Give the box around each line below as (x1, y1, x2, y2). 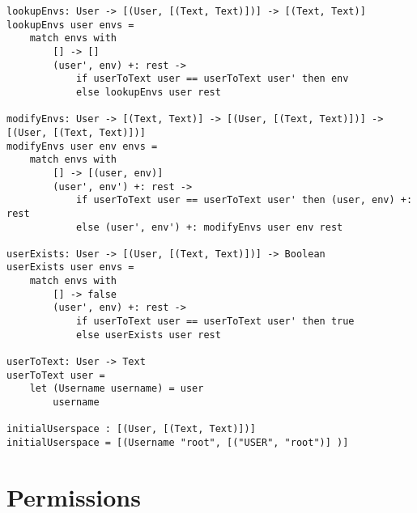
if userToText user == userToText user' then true (75, 316, 355, 328)
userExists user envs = (6, 261, 134, 273)
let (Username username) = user (29, 383, 204, 395)
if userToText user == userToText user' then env (75, 73, 349, 85)
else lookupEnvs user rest (75, 86, 221, 98)
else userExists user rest (75, 329, 221, 341)
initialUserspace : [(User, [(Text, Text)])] (6, 423, 256, 435)
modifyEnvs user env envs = (6, 140, 158, 152)
